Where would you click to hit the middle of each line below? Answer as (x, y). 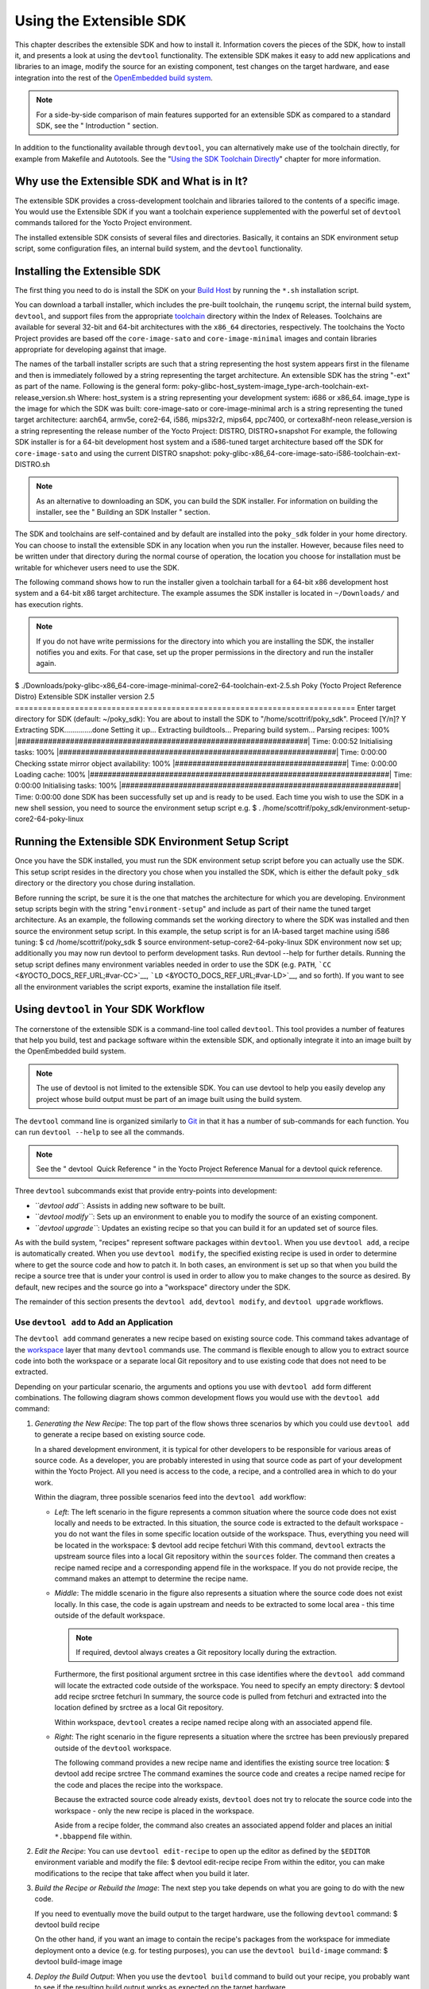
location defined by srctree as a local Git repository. (139, 1707)
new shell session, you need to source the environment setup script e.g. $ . (138, 808)
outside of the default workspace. (110, 1616)
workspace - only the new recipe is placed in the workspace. (154, 1811)
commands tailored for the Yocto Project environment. (103, 223)
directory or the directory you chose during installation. (105, 883)
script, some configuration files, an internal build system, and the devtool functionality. (159, 249)
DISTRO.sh (33, 464)
